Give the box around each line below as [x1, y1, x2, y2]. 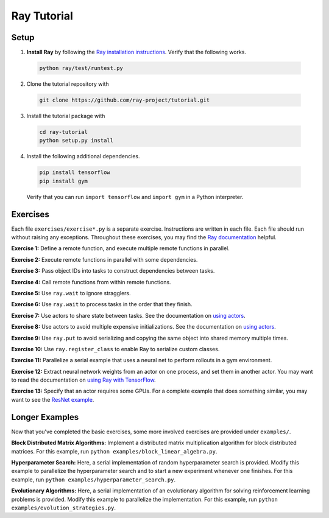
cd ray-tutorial [39, 128, 88, 135]
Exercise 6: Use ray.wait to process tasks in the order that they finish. [11, 301, 193, 308]
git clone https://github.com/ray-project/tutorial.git [39, 97, 210, 103]
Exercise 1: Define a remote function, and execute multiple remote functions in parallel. [11, 245, 230, 252]
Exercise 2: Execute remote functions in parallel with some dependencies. [11, 256, 198, 263]
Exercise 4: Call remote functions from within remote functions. [11, 278, 171, 285]
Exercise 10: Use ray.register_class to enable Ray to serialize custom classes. [11, 345, 220, 352]
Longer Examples [11, 411, 79, 422]
